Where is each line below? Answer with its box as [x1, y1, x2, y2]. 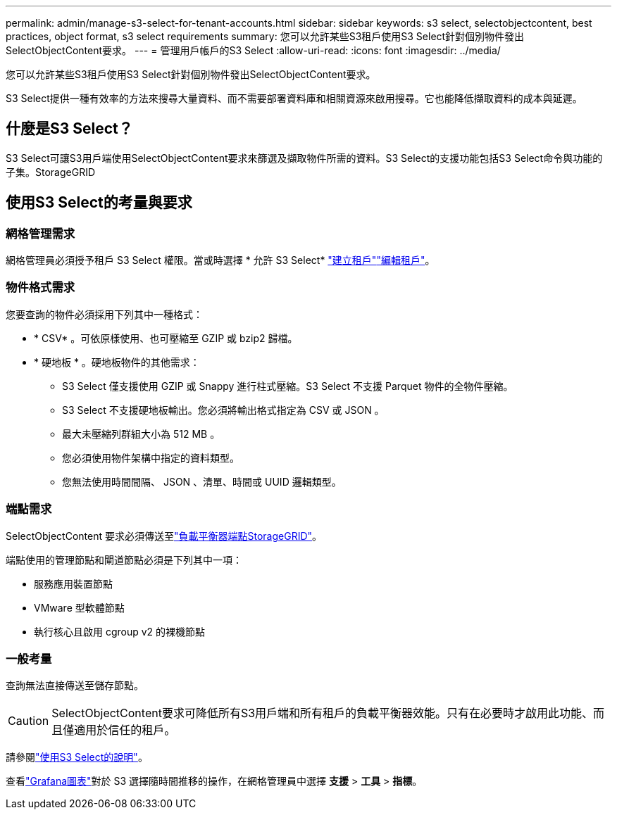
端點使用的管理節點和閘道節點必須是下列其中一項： [6, 553, 242, 566]
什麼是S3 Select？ [6, 120, 133, 138]
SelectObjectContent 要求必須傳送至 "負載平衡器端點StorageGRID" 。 [6, 529, 323, 542]
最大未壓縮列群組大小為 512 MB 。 [62, 427, 220, 440]
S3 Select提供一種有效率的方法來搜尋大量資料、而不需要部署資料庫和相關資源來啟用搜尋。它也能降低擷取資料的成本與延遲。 [6, 92, 582, 104]
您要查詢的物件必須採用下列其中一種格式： [6, 308, 203, 320]
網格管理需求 [6, 226, 75, 241]
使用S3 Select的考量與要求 [6, 194, 192, 212]
